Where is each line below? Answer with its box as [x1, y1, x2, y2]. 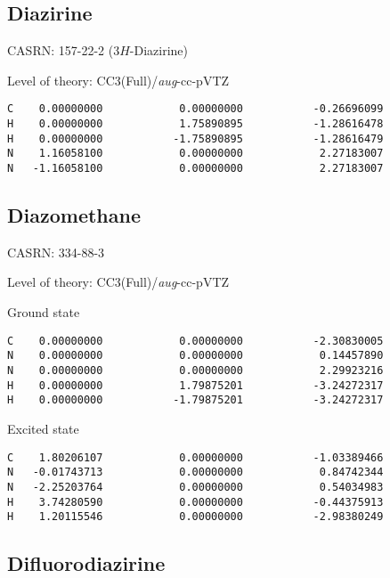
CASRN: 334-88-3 [7, 242, 105, 261]
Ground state [7, 303, 80, 322]
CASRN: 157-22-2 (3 [7, 41, 120, 60]
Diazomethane [7, 201, 141, 229]
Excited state [7, 419, 79, 437]
